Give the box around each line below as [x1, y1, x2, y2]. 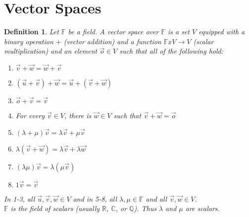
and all [146, 193, 167, 204]
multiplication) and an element [4, 46, 98, 56]
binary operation [4, 36, 53, 46]
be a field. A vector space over [68, 26, 159, 37]
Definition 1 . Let [4, 26, 59, 37]
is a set [167, 26, 190, 37]
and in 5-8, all [73, 193, 117, 204]
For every [15, 110, 45, 120]
